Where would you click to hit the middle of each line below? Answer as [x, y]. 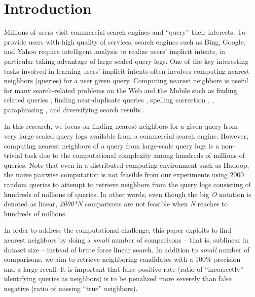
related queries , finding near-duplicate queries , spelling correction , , [109, 100]
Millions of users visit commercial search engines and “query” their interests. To [125, 32]
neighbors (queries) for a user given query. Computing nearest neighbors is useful [127, 80]
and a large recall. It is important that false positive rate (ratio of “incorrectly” [124, 269]
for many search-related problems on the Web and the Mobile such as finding [121, 90]
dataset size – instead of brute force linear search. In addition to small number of [127, 249]
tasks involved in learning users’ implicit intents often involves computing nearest [127, 71]
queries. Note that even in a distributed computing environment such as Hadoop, [127, 165]
